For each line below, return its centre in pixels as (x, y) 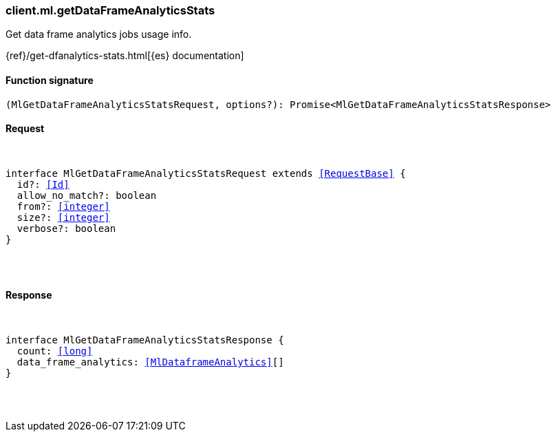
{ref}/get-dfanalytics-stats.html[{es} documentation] (125, 56)
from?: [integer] (63, 206)
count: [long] (55, 351)
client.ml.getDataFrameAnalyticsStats (110, 10)
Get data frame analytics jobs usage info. (99, 34)
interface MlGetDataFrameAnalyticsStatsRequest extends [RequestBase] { (206, 173)
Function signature (50, 80)
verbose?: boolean (66, 228)
